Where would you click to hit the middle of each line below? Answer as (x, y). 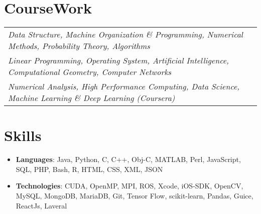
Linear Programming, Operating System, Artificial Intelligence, (118, 60)
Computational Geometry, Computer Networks (90, 72)
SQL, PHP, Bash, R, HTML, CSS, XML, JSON (89, 169)
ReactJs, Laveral (41, 205)
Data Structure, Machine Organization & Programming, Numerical (125, 34)
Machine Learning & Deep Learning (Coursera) (92, 98)
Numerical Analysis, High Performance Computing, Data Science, (124, 86)
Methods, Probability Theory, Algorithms (79, 46)
